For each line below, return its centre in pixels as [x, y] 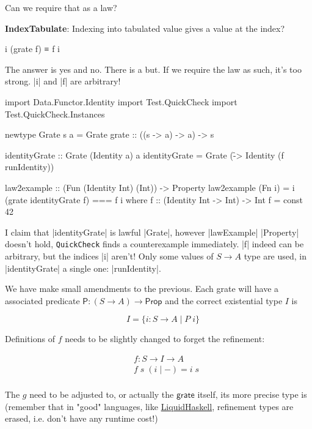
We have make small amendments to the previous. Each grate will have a [142, 289]
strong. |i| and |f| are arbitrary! [63, 81]
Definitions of [30, 339]
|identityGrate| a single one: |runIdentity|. [83, 268]
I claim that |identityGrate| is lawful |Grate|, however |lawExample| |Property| [152, 232]
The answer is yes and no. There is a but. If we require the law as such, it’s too [153, 69]
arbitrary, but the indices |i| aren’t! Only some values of [109, 256]
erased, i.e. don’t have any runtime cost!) [82, 418]
